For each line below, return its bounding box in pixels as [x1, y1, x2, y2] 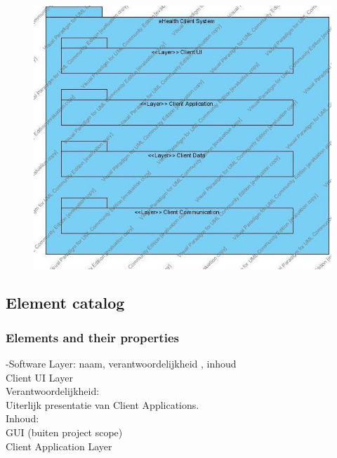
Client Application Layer [6, 438, 112, 453]
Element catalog [6, 292, 125, 314]
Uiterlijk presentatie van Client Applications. [6, 397, 199, 412]
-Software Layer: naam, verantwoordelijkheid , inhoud [6, 356, 237, 371]
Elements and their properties [6, 328, 179, 346]
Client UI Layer [6, 370, 73, 384]
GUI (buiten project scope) [6, 425, 123, 440]
